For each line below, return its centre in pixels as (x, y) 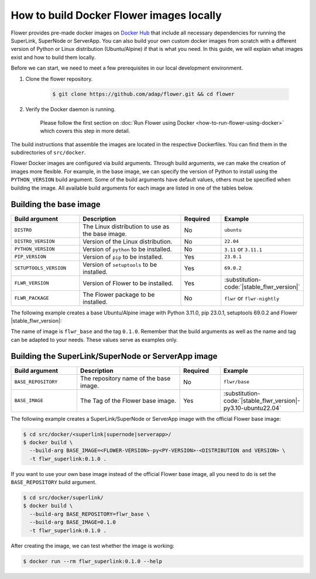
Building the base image (56, 205)
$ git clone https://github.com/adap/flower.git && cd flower (143, 94)
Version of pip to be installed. (123, 256)
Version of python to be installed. (127, 249)
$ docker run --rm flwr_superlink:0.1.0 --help (92, 561)
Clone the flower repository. (59, 78)
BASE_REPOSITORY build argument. (54, 482)
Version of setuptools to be (120, 265)
